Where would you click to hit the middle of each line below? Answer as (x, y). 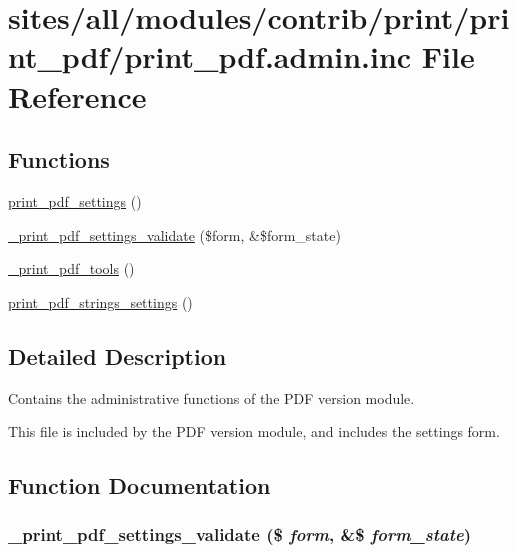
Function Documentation (139, 485)
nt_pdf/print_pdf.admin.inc (210, 56)
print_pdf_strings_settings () (100, 301)
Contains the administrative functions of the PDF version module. (211, 397)
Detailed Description (117, 355)
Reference (77, 95)
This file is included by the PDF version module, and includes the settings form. (254, 431)
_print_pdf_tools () (71, 268)
